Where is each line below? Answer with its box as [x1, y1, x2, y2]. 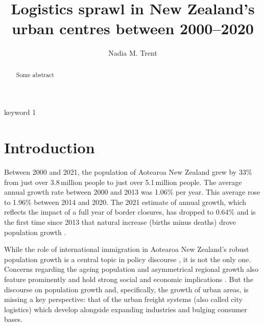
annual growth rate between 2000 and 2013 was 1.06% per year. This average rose [4, 187, 260, 197]
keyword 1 [4, 107, 36, 118]
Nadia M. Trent [108, 48, 157, 58]
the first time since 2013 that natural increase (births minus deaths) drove [4, 217, 236, 227]
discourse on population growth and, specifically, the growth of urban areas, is [4, 284, 249, 294]
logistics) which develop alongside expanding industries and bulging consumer [4, 304, 247, 314]
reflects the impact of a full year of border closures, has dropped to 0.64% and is [4, 206, 256, 217]
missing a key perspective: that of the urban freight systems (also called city [4, 294, 243, 305]
